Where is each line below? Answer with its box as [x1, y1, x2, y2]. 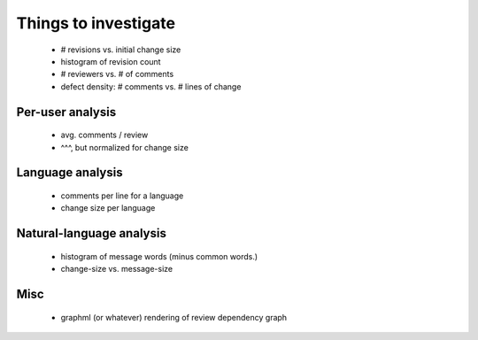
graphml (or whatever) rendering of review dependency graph [60, 312, 288, 322]
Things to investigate [16, 13, 176, 33]
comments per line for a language [60, 190, 184, 201]
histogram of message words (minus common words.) [60, 251, 258, 261]
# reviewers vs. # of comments [60, 69, 174, 80]
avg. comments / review [60, 129, 149, 141]
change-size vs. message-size [60, 264, 173, 274]
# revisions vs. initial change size [60, 44, 181, 55]
